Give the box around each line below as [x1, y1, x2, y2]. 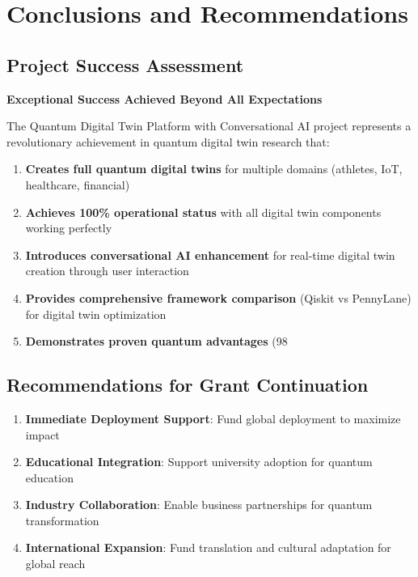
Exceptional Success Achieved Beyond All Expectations [6, 90, 323, 107]
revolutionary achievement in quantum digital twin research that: [6, 133, 330, 150]
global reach [25, 555, 86, 572]
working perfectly [25, 219, 112, 236]
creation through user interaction [25, 262, 189, 279]
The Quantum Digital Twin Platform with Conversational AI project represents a [6, 117, 412, 134]
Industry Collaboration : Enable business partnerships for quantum [25, 496, 373, 513]
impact [25, 426, 60, 443]
